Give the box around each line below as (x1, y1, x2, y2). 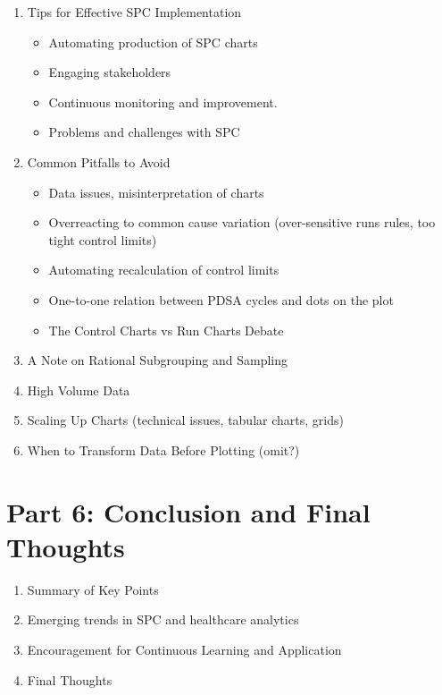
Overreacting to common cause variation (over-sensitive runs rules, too (48, 213, 436, 232)
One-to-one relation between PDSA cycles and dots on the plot (48, 290, 394, 309)
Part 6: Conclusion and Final (6, 493, 371, 530)
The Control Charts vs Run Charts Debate (48, 320, 284, 339)
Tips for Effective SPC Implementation (27, 3, 242, 21)
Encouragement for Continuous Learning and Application (27, 640, 342, 658)
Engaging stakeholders (48, 63, 171, 81)
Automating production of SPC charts (48, 32, 258, 51)
